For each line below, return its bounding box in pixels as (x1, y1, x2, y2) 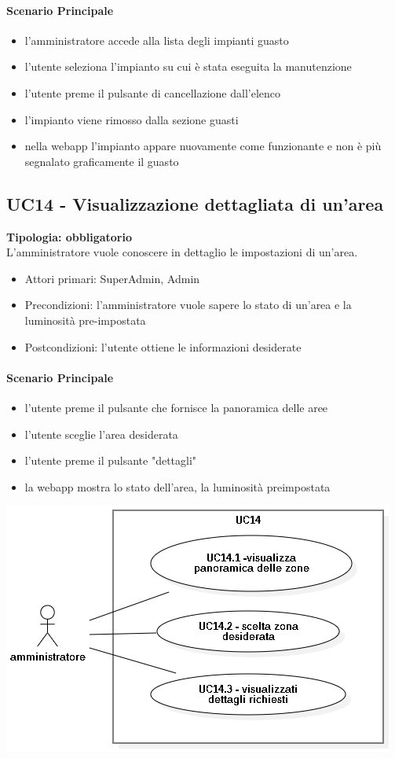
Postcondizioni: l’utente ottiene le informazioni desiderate (24, 338, 302, 355)
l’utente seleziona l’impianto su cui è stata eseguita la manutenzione (24, 58, 352, 75)
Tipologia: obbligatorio (6, 228, 133, 245)
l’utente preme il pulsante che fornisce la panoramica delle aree (24, 399, 328, 415)
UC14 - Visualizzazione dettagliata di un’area (6, 191, 384, 215)
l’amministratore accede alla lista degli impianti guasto (24, 31, 289, 48)
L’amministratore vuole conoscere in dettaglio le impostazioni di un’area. (6, 244, 358, 260)
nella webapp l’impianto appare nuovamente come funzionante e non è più (24, 138, 382, 154)
